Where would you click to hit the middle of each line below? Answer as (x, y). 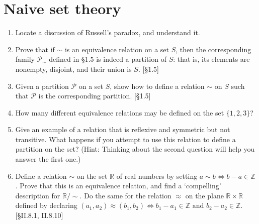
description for (38, 195)
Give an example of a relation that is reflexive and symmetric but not (123, 129)
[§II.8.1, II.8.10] (39, 215)
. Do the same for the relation (125, 195)
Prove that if (35, 49)
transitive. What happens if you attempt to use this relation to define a (125, 139)
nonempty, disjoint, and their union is (73, 69)
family (25, 59)
